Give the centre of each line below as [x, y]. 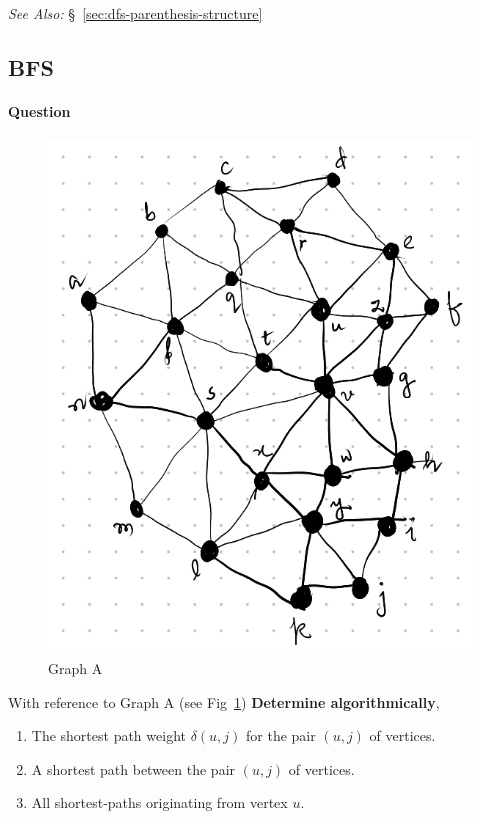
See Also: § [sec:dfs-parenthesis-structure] [135, 13]
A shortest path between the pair [133, 768]
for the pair [281, 735]
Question [39, 110]
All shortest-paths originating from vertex [159, 802]
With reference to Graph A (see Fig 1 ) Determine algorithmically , [224, 701]
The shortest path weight [108, 735]
